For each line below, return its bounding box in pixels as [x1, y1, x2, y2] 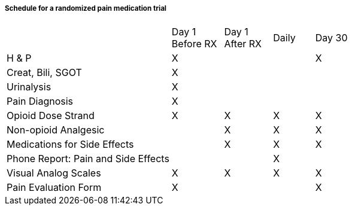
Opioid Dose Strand [7, 109, 95, 122]
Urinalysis [7, 81, 51, 93]
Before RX [171, 38, 217, 50]
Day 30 [315, 32, 348, 44]
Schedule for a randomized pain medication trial [5, 4, 167, 13]
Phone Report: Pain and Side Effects [7, 153, 169, 165]
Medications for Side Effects [7, 138, 134, 151]
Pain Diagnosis [7, 95, 74, 108]
